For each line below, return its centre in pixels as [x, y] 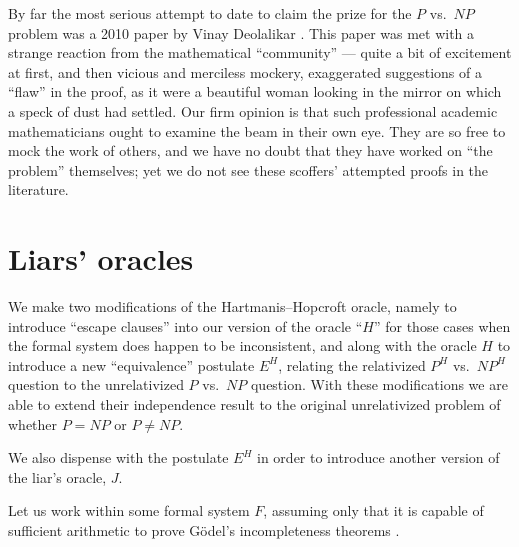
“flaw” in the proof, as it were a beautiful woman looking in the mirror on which [255, 91]
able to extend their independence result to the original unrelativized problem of [254, 404]
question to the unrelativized [96, 384]
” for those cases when [442, 325]
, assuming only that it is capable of [373, 510]
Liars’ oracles [101, 258]
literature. [38, 189]
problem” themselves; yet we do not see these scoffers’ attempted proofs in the [248, 169]
